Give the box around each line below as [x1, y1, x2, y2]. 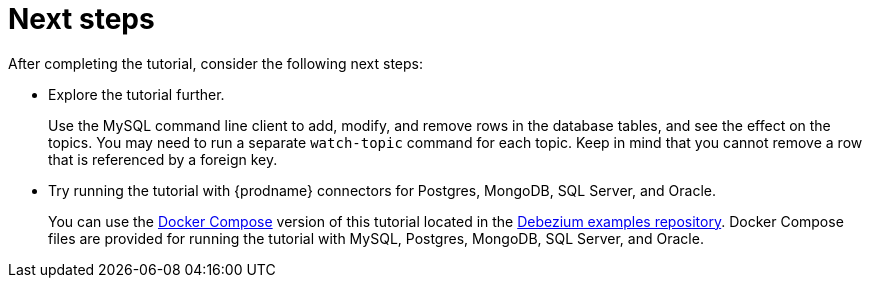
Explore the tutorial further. [48, 85, 225, 103]
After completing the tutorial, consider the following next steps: [8, 54, 424, 72]
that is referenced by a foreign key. [48, 150, 278, 168]
